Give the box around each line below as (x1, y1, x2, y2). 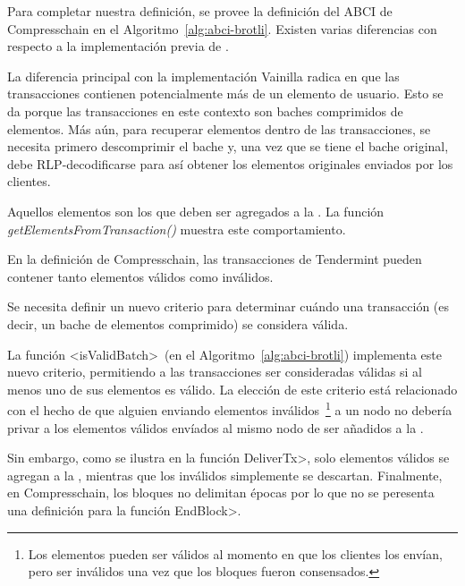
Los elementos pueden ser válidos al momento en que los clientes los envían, (28, 544, 443, 563)
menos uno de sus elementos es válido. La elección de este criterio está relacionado (7, 379, 458, 398)
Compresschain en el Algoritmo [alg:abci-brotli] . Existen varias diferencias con (7, 19, 437, 38)
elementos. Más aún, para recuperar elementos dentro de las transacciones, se (7, 119, 431, 138)
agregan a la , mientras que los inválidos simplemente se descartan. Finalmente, (7, 465, 443, 484)
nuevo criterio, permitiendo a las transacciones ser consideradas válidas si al (7, 362, 422, 381)
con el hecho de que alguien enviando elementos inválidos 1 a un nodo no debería (7, 398, 452, 419)
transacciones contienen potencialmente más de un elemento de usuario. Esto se (7, 84, 444, 103)
